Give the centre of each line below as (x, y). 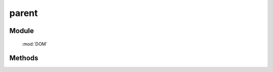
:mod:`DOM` (35, 44)
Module (21, 31)
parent (24, 13)
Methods (24, 58)
